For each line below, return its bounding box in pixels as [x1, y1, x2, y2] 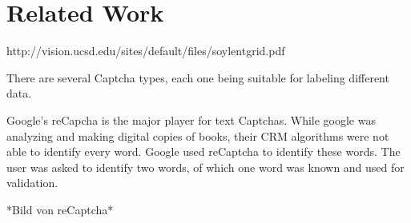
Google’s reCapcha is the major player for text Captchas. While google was [6, 111, 376, 128]
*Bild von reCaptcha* [6, 201, 114, 217]
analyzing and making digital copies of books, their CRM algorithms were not [6, 127, 389, 144]
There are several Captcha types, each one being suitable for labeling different [6, 69, 389, 86]
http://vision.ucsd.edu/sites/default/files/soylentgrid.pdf [6, 42, 285, 59]
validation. [6, 174, 58, 191]
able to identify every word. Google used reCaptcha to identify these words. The [6, 143, 401, 160]
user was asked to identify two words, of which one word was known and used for [6, 158, 405, 175]
